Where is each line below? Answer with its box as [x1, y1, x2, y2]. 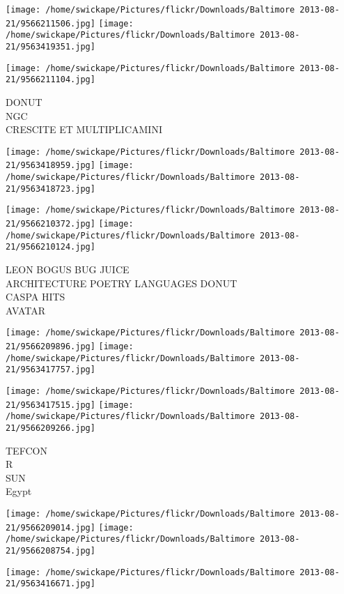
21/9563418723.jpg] [6, 183, 95, 194]
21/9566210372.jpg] [6, 219, 95, 229]
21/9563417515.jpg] [6, 399, 95, 410]
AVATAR [6, 303, 45, 317]
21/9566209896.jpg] [6, 342, 95, 351]
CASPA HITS [6, 289, 65, 304]
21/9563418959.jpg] [6, 160, 95, 171]
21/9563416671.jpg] [6, 579, 95, 589]
